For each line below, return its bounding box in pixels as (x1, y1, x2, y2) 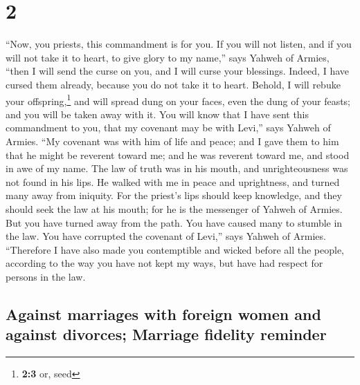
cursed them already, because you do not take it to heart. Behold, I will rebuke (6, 77, 341, 91)
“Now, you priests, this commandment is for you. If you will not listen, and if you (6, 37, 352, 51)
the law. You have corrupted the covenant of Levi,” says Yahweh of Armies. (6, 229, 326, 243)
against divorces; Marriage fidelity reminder (6, 323, 327, 345)
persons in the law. (6, 269, 86, 283)
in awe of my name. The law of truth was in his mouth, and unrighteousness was (6, 161, 348, 176)
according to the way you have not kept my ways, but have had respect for (6, 256, 323, 270)
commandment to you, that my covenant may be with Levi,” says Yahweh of (6, 120, 331, 135)
